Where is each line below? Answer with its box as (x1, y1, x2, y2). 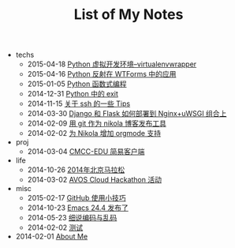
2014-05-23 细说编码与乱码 (27, 213, 117, 223)
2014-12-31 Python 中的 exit (27, 89, 118, 99)
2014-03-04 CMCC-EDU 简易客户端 (27, 147, 145, 156)
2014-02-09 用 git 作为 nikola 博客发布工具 (27, 118, 167, 128)
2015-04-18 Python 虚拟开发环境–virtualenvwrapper (27, 59, 197, 69)
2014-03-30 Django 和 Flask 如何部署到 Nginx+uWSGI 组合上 (27, 109, 227, 118)
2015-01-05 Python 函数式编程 (27, 79, 127, 88)
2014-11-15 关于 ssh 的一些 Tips (27, 99, 131, 108)
